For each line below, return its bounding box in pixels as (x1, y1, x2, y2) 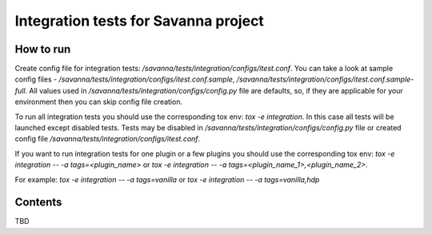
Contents (14, 196, 62, 209)
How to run (14, 42, 71, 56)
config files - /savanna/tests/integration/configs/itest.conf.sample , (14, 74, 235, 84)
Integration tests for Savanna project (14, 12, 264, 30)
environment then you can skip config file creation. (14, 97, 183, 107)
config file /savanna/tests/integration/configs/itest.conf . (14, 134, 201, 144)
